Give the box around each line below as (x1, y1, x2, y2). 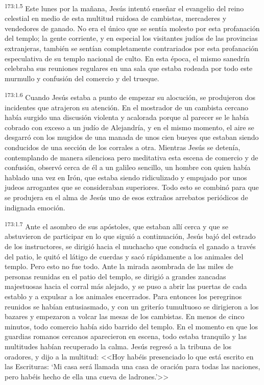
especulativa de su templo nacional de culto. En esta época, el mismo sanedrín (5, 53, 250, 63)
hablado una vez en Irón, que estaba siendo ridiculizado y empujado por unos (5, 172, 247, 182)
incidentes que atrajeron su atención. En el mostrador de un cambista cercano (5, 102, 249, 112)
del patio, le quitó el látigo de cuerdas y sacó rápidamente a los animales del (5, 251, 244, 261)
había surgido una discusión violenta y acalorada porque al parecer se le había (5, 112, 249, 123)
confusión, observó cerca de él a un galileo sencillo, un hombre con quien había (5, 162, 251, 173)
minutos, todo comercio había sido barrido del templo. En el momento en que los (5, 321, 258, 331)
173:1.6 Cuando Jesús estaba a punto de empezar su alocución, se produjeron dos (5, 90, 256, 103)
